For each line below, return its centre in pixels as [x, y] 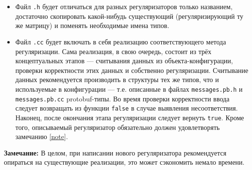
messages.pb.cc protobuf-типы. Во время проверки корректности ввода [122, 98]
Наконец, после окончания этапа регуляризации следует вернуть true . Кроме [130, 117]
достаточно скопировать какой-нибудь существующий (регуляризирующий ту [129, 16]
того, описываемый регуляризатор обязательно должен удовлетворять [118, 127]
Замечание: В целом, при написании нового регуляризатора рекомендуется [115, 152]
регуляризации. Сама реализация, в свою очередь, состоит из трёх [113, 51]
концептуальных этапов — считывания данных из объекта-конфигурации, [124, 61]
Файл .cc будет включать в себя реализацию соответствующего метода [121, 41]
